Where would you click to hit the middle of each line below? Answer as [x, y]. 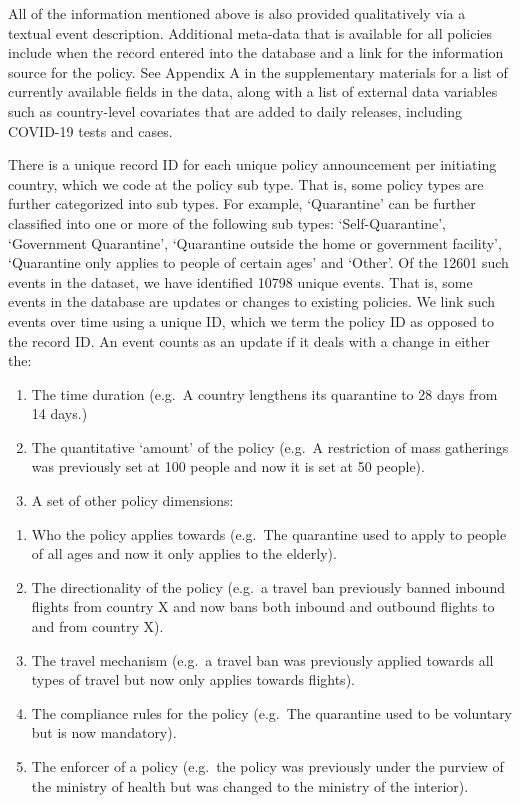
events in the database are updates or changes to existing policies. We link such [252, 301]
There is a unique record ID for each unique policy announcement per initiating [252, 164]
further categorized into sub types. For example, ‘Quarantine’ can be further [242, 203]
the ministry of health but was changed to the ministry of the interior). [250, 785]
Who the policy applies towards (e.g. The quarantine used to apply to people [269, 533]
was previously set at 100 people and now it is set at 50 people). [228, 466]
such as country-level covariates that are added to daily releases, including [235, 110]
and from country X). [97, 626]
